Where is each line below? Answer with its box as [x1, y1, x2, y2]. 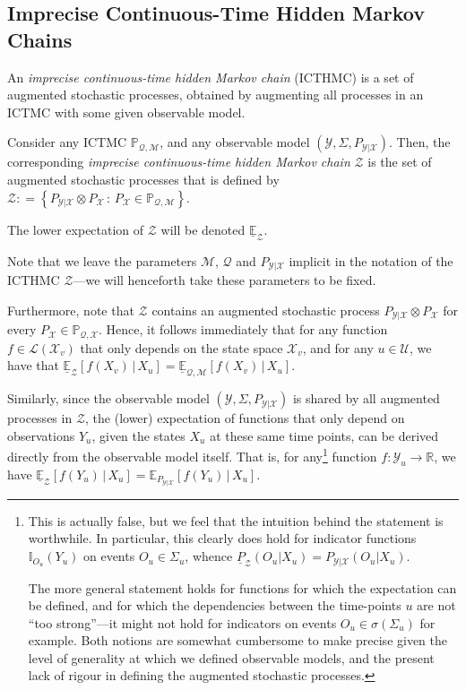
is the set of [367, 152, 432, 171]
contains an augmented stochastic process [151, 300, 380, 319]
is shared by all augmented [292, 389, 440, 408]
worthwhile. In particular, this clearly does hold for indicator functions [28, 529, 417, 548]
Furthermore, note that [7, 300, 134, 319]
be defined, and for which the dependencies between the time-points [28, 596, 401, 615]
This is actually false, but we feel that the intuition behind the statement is [28, 511, 444, 530]
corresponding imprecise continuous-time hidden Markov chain [7, 152, 350, 171]
